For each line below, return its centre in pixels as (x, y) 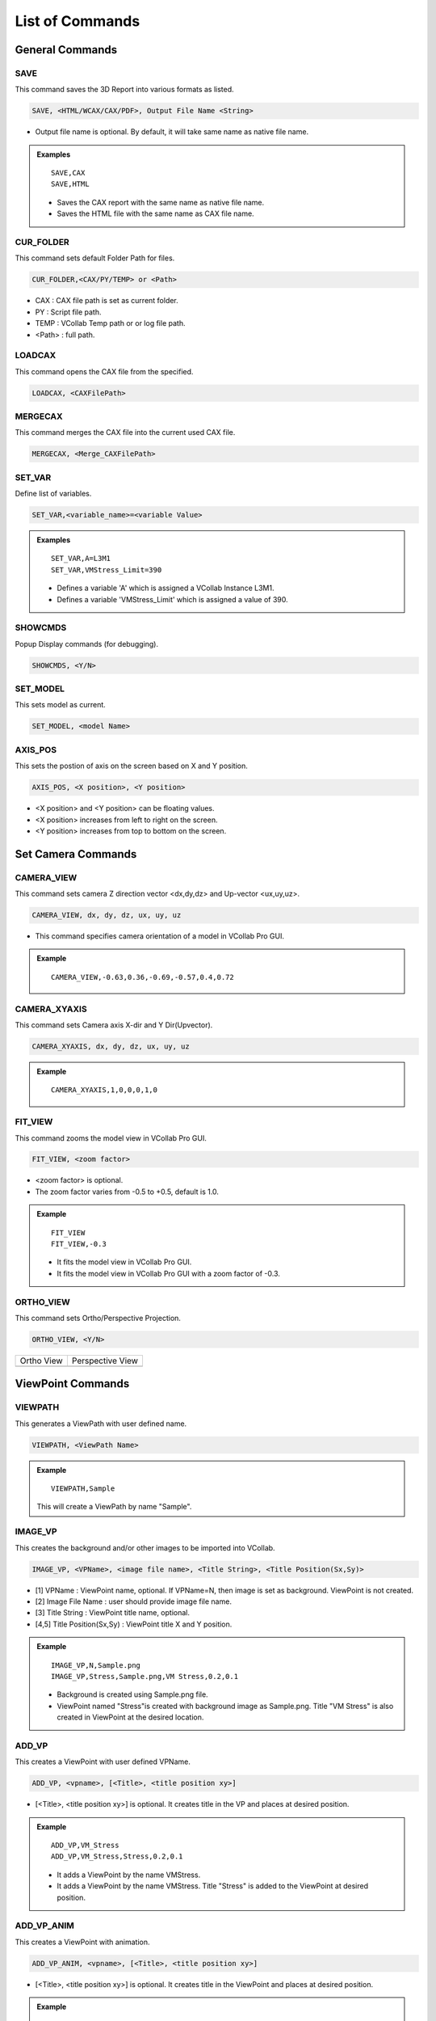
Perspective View (105, 1361)
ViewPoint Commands (72, 1384)
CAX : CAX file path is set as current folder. (107, 301)
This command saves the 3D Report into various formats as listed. (124, 90)
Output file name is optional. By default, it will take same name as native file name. (172, 132)
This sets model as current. (61, 705)
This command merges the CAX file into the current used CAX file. (125, 432)
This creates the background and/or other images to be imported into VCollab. (145, 1547)
